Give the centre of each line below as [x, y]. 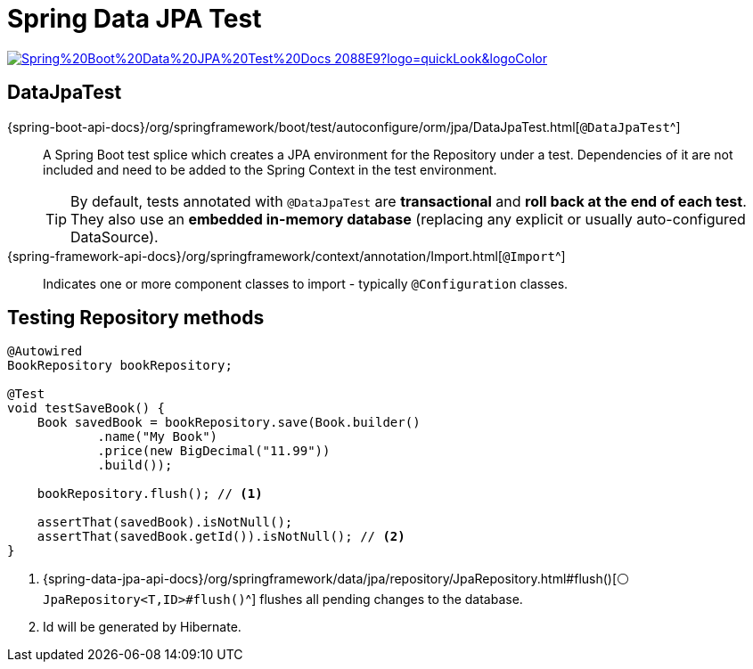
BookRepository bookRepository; [120, 366]
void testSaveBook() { [86, 408]
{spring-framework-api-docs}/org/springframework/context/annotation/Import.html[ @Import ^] [286, 256]
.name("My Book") [158, 437]
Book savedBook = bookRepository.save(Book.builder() [229, 423]
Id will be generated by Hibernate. [142, 627]
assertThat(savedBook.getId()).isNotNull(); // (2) [221, 537]
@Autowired [45, 351]
